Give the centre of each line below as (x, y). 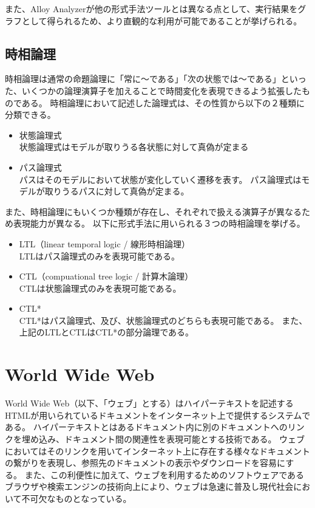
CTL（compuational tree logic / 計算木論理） (106, 276)
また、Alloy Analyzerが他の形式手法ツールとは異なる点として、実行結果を (151, 9)
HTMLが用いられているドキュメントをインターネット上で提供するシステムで (158, 415)
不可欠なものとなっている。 (76, 498)
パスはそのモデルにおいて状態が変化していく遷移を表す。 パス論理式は (160, 179)
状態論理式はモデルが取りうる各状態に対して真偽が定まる (134, 147)
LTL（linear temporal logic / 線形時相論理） (105, 243)
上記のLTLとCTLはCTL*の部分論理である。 (107, 332)
